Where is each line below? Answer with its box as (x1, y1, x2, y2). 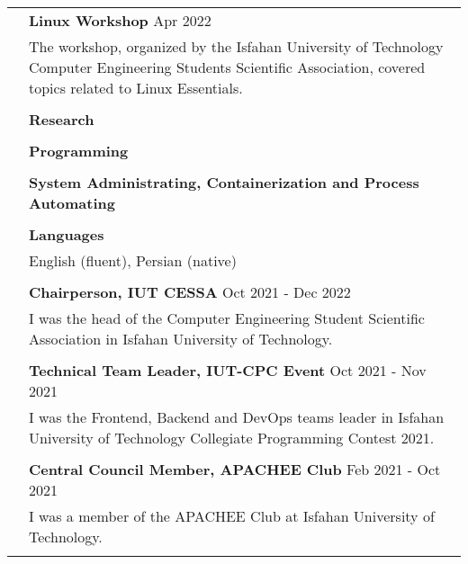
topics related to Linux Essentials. (29, 77, 243, 98)
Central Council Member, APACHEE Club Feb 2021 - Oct (29, 459, 441, 479)
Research (29, 109, 94, 130)
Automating (29, 192, 115, 213)
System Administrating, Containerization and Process (29, 172, 419, 192)
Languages (29, 224, 104, 245)
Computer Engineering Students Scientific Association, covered (29, 57, 426, 77)
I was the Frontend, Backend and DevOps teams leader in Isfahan (29, 407, 445, 427)
